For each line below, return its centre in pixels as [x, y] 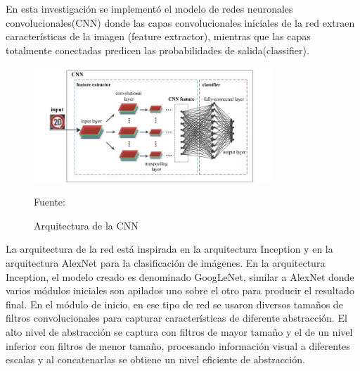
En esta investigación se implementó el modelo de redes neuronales [149, 8]
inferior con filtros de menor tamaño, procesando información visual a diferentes [178, 345]
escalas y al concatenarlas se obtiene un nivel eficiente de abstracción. [155, 359]
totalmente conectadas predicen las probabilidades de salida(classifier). [157, 50]
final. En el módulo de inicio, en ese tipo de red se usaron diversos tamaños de [174, 304]
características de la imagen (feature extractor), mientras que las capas [158, 36]
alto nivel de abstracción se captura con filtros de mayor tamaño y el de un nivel [179, 332]
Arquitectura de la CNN [86, 225]
